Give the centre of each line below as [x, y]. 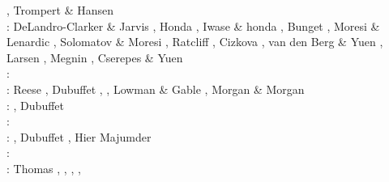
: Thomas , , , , [44, 168]
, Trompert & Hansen [60, 10]
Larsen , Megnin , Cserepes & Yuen [95, 57]
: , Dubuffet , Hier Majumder [79, 136]
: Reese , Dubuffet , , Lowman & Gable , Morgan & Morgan [156, 89]
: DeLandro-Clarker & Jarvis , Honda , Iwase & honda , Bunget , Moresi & [193, 25]
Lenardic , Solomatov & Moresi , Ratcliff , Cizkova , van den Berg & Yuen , [195, 42]
